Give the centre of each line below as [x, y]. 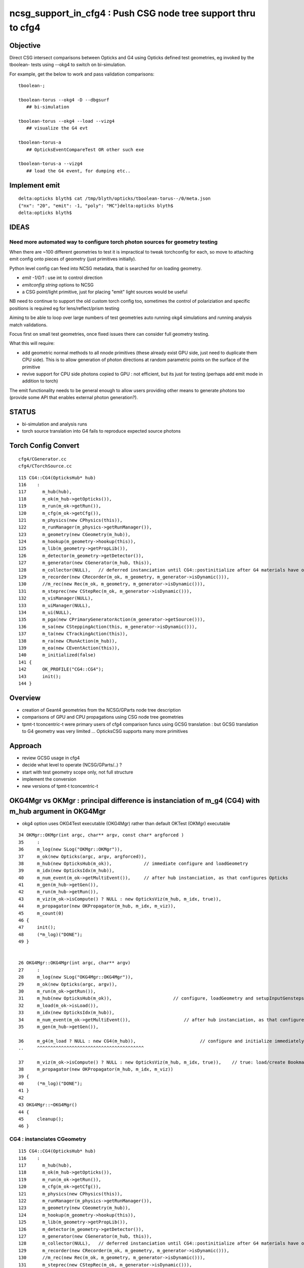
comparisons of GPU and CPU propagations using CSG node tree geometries [103, 717]
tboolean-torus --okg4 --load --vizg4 [67, 121]
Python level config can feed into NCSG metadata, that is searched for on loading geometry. [106, 268]
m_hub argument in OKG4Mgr [58, 811]
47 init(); [37, 927]
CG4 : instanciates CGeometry [48, 1139]
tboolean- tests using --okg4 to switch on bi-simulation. [68, 65]
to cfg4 [25, 27]
